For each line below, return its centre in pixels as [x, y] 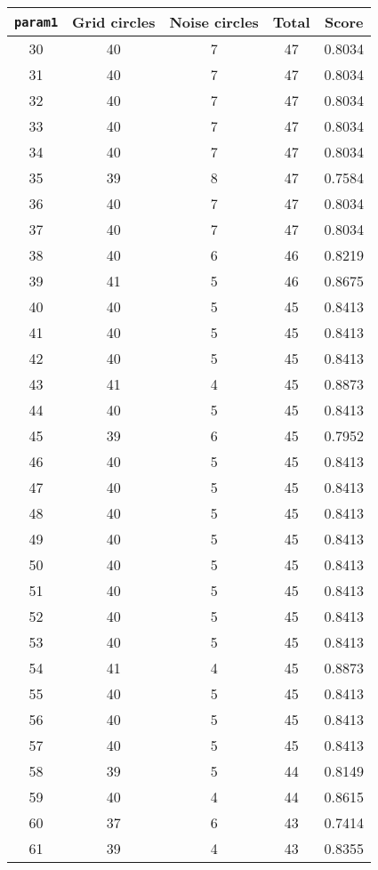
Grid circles [114, 22]
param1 [36, 22]
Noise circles [214, 22]
